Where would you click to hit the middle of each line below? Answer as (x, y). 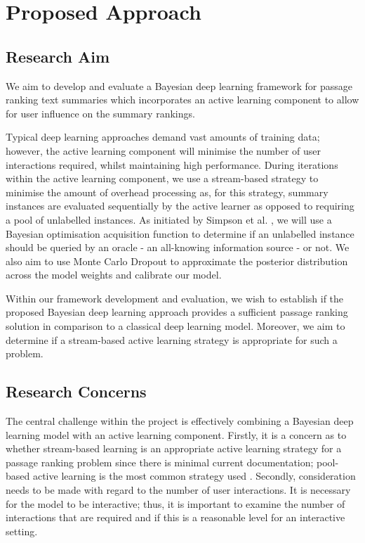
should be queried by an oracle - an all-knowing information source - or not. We (178, 247)
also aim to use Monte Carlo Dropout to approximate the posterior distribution (177, 261)
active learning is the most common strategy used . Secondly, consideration (194, 476)
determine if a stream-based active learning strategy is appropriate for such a (172, 339)
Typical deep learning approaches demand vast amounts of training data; (163, 137)
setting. (22, 531)
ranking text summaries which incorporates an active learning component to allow (182, 100)
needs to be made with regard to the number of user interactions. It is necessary (178, 490)
